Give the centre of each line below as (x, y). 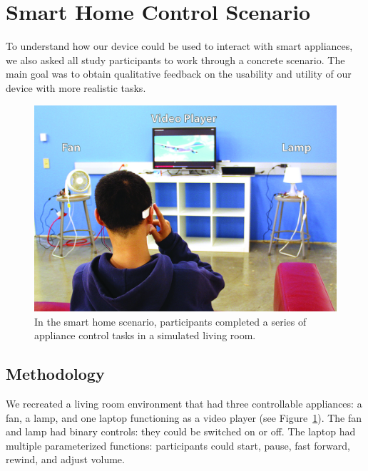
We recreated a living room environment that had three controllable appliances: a (184, 403)
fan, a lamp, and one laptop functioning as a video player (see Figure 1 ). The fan (184, 417)
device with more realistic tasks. (76, 87)
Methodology (55, 374)
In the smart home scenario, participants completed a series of (170, 321)
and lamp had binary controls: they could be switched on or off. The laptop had (181, 431)
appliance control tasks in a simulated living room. (145, 335)
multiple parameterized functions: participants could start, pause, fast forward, (178, 445)
